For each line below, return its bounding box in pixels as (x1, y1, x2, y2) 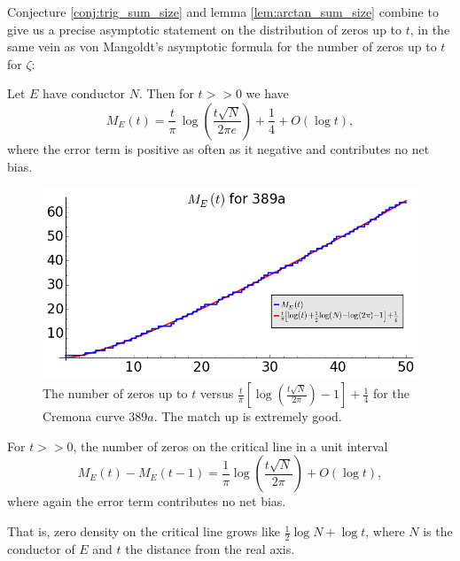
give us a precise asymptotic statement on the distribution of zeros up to (7, 19, 402, 38)
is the (423, 522, 453, 541)
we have (246, 84, 289, 103)
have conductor (43, 84, 126, 103)
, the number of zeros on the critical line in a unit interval (73, 436, 388, 455)
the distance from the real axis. (125, 539, 295, 557)
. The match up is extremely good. (153, 407, 342, 426)
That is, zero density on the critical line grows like (7, 522, 280, 541)
